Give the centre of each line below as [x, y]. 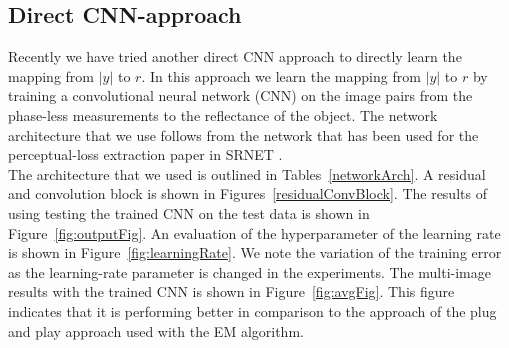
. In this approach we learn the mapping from [281, 75]
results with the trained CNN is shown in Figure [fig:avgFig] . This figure [231, 291]
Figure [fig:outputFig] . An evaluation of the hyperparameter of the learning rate [254, 232]
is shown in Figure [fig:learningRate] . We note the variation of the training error [255, 252]
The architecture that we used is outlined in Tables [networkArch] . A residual [247, 173]
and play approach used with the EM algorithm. [156, 330]
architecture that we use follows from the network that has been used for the [243, 134]
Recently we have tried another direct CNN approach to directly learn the [235, 56]
